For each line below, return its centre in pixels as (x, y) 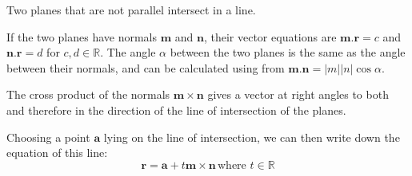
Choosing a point (48, 137)
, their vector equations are (270, 36)
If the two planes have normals (82, 36)
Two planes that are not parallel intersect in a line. (131, 10)
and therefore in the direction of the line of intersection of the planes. (176, 110)
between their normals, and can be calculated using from (146, 67)
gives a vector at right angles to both (298, 94)
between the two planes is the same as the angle (288, 52)
